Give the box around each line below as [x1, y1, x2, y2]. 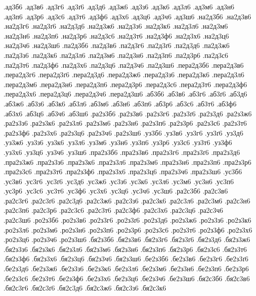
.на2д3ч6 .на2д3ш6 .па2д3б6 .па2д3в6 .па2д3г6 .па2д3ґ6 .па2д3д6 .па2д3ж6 [3, 40, 230, 50]
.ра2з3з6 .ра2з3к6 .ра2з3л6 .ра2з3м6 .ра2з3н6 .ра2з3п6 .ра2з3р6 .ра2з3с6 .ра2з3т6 [3, 118, 247, 128]
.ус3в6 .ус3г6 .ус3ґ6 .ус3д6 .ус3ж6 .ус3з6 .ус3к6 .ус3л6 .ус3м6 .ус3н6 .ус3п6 [3, 176, 234, 186]
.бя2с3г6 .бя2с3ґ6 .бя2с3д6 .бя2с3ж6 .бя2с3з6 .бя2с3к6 [3, 283, 167, 293]
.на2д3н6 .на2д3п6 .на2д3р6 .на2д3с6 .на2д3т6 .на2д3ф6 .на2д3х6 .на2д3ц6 [3, 30, 229, 41]
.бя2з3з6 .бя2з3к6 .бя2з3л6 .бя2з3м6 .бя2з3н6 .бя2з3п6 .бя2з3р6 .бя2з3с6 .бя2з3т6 [3, 244, 247, 254]
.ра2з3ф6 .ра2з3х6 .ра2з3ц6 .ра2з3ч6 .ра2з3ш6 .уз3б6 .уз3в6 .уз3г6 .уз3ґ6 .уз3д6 [3, 127, 244, 138]
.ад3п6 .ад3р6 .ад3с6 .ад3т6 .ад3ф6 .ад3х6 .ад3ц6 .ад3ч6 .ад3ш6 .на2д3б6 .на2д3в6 [3, 11, 252, 21]
